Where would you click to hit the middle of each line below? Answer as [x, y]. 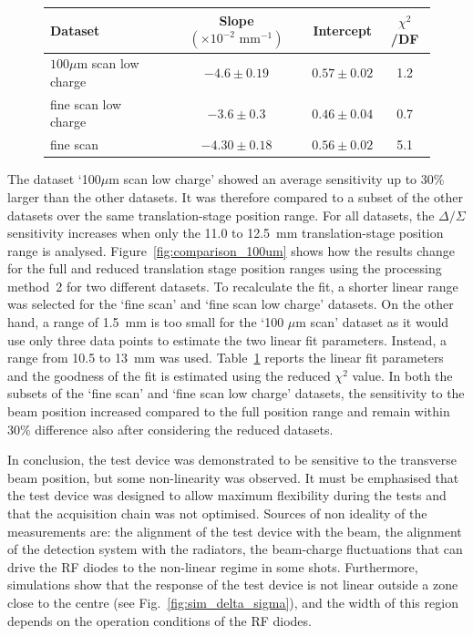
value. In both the [402, 375]
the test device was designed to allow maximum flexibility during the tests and [227, 495]
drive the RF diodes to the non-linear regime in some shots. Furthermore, [213, 566]
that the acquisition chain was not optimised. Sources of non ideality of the [217, 513]
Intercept [343, 30]
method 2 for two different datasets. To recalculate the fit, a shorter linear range [233, 286]
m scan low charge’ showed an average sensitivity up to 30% [277, 179]
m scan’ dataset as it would [372, 322]
